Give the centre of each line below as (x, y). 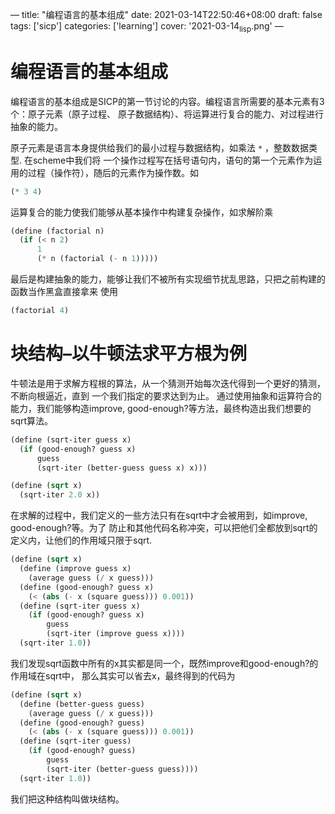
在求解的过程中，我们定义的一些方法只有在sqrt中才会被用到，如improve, (159, 515)
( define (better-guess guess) (82, 704)
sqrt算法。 (32, 420)
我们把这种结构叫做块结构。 (67, 799)
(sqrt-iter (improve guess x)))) (116, 634)
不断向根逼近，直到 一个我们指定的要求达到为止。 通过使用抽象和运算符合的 (166, 395)
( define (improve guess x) (75, 569)
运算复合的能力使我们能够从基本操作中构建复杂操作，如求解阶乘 (141, 212)
